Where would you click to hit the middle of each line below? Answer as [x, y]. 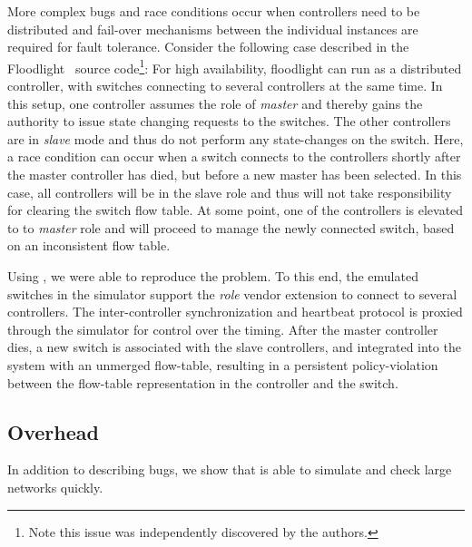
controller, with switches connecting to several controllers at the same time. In [225, 86]
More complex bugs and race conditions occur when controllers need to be [214, 11]
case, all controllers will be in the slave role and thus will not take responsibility [230, 192]
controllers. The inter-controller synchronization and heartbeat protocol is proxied [235, 312]
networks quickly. [55, 487]
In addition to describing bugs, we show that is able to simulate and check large [230, 469]
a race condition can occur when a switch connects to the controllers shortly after [234, 156]
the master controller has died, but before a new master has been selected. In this [235, 174]
